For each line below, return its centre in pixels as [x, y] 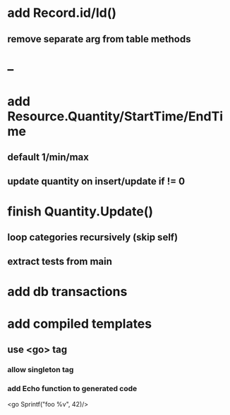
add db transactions [67, 291]
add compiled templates [80, 324]
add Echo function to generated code [72, 389]
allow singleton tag [41, 370]
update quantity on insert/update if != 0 [96, 181]
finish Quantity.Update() [80, 211]
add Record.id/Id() [62, 13]
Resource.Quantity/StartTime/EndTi [115, 116]
